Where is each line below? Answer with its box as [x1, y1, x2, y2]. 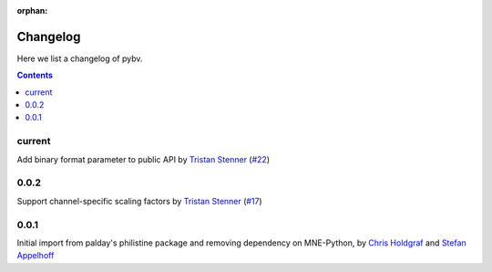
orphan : [16, 5, 48, 16]
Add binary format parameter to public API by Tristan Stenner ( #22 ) [16, 153, 271, 164]
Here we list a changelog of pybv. [16, 53, 143, 64]
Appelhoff [16, 250, 55, 261]
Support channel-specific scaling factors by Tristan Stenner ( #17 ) [16, 195, 263, 206]
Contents [16, 69, 54, 81]
